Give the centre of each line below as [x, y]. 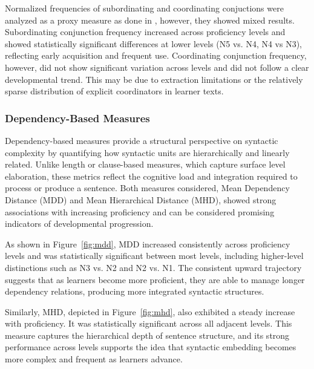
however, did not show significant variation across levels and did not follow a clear [157, 67]
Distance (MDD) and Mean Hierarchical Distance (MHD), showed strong [141, 199]
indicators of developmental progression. [79, 224]
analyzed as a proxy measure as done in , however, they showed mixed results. [150, 20]
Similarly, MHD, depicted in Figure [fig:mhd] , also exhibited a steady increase [150, 311]
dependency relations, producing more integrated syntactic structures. [135, 291]
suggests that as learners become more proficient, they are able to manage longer [155, 279]
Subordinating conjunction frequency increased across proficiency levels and [145, 32]
